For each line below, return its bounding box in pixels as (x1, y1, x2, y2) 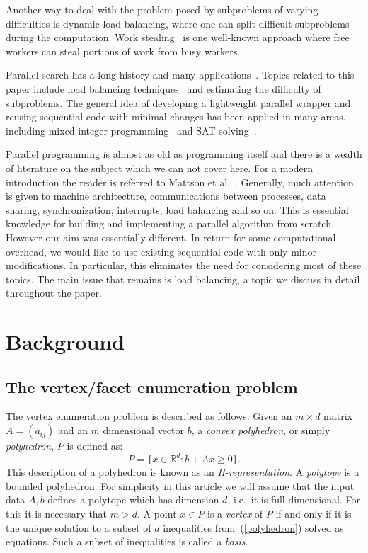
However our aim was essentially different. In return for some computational (6, 229, 336, 244)
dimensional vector (103, 423, 185, 438)
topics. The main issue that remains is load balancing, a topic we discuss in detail (6, 271, 360, 286)
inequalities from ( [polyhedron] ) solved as (163, 520, 344, 535)
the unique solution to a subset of (6, 520, 151, 535)
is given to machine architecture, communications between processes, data (6, 188, 326, 203)
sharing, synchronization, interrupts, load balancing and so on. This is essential (6, 202, 349, 217)
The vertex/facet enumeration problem (6, 375, 298, 397)
